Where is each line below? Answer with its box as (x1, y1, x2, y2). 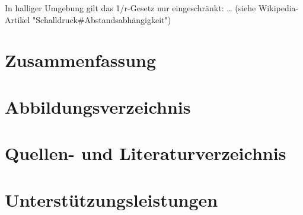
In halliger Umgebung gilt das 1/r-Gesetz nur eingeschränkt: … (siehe (5, 2, 256, 14)
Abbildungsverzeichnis (5, 94, 191, 118)
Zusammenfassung (5, 48, 157, 72)
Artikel (5, 13, 30, 25)
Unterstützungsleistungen (5, 187, 218, 211)
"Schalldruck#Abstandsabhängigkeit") (33, 13, 171, 25)
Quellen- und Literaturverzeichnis (5, 141, 286, 165)
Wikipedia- (258, 2, 299, 14)
